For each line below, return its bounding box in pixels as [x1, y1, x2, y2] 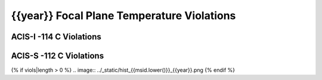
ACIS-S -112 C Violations [11, 51, 104, 61]
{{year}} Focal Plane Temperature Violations [11, 9, 236, 22]
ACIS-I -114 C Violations [11, 32, 101, 42]
